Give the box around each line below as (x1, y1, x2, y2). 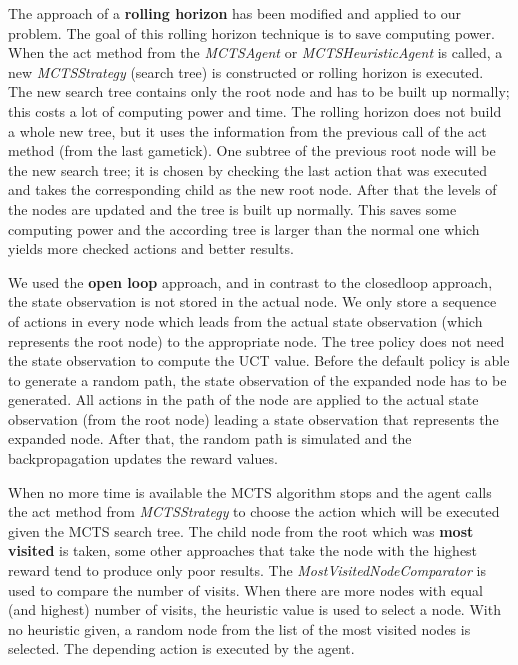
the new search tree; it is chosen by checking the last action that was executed (8, 159, 488, 180)
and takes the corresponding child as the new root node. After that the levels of (8, 179, 497, 200)
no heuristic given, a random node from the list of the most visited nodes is (8, 618, 471, 639)
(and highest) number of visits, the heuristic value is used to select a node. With (8, 599, 501, 620)
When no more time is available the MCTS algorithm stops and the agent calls (8, 481, 492, 502)
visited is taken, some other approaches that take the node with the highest (8, 540, 478, 561)
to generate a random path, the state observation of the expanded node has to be (8, 369, 507, 390)
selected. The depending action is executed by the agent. (8, 638, 355, 659)
